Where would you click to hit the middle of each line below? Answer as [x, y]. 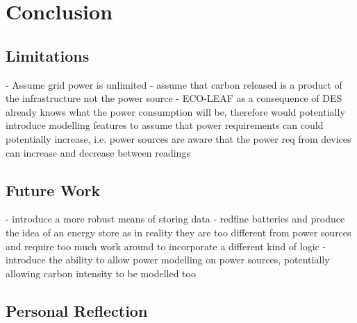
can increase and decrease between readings [98, 152]
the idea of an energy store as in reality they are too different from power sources [178, 232]
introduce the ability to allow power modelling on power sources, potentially [168, 260]
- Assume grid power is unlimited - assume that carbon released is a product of [174, 84]
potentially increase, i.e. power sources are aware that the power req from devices [178, 138]
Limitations [48, 55]
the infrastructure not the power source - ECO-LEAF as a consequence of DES [174, 98]
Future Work [53, 190]
